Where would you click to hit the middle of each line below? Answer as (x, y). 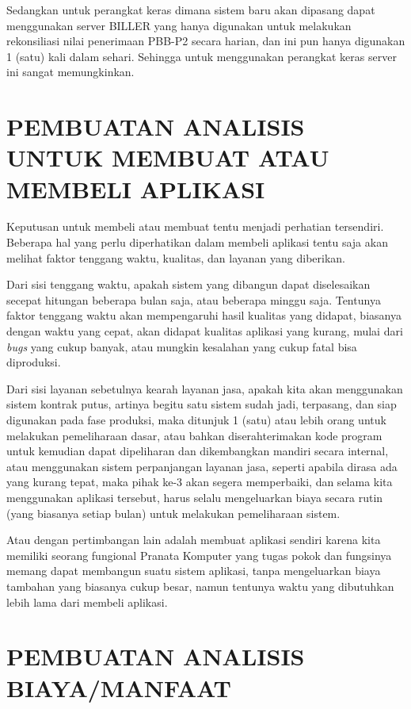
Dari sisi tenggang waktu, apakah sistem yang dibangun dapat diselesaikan (188, 284)
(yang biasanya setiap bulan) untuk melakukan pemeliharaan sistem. (173, 513)
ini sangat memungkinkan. (70, 72)
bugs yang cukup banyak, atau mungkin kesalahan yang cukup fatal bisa (182, 346)
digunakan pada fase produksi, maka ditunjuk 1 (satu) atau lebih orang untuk (196, 420)
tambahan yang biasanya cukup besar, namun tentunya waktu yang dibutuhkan (200, 586)
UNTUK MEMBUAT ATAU (168, 157)
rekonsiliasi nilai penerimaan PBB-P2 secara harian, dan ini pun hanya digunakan (206, 41)
